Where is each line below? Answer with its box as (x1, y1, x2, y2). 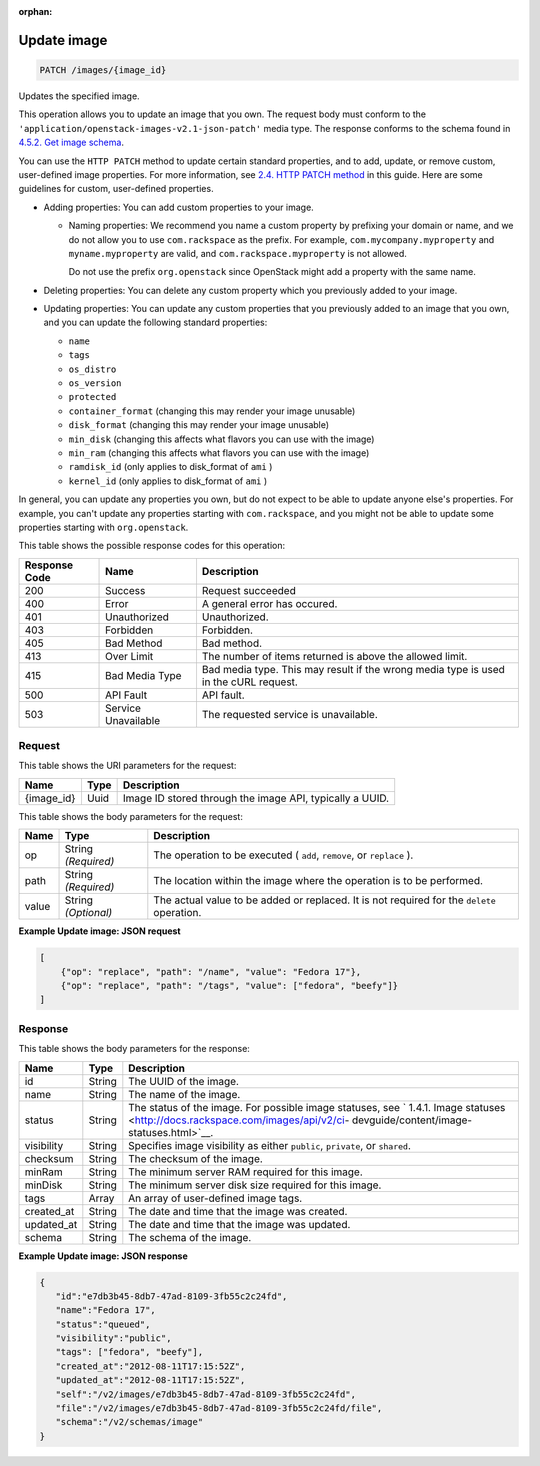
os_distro (68, 363, 117, 375)
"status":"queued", (55, 1318, 151, 1330)
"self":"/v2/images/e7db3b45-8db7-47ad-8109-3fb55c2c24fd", (55, 1388, 357, 1400)
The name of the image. (128, 1087, 241, 1101)
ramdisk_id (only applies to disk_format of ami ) (68, 461, 273, 473)
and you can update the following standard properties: (43, 316, 268, 329)
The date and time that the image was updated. (128, 1217, 351, 1231)
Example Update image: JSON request (18, 925, 181, 937)
